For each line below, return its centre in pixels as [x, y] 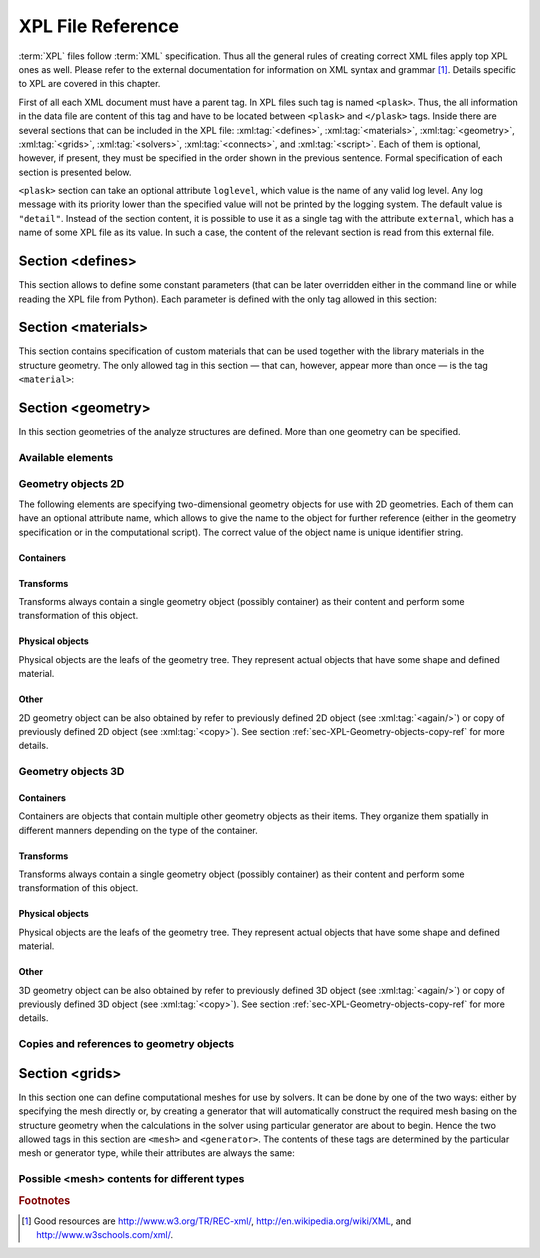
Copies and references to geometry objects [126, 1044]
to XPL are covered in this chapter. [89, 84]
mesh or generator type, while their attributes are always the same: [156, 1153]
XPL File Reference [99, 26]
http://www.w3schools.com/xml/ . [105, 1235]
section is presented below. [75, 172]
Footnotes [44, 1200]
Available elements [66, 457]
